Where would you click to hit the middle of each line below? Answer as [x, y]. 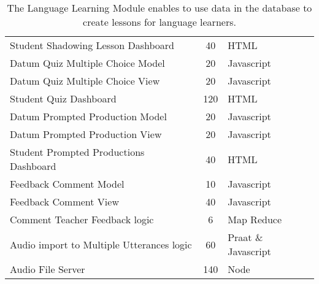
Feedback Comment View [64, 201]
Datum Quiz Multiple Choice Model [87, 63]
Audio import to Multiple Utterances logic [101, 244]
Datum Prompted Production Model [88, 116]
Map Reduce [255, 219]
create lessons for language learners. [159, 22]
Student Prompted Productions [77, 152]
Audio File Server [48, 269]
